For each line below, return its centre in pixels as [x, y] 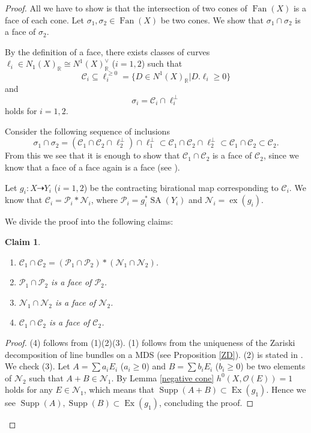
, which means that [119, 389]
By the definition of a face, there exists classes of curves [107, 51]
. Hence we [286, 389]
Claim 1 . [23, 242]
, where [104, 200]
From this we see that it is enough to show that [92, 155]
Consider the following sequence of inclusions [87, 131]
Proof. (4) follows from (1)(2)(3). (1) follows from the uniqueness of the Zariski [150, 343]
